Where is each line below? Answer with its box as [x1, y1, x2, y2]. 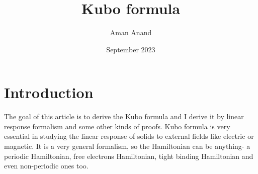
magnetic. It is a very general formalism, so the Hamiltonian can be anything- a [4, 141, 250, 151]
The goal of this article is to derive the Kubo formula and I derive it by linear [4, 111, 244, 122]
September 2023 [106, 44, 155, 54]
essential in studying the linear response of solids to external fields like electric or [4, 131, 254, 141]
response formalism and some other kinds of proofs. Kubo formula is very [4, 121, 230, 131]
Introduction [4, 82, 94, 103]
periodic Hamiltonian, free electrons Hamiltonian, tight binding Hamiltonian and [4, 150, 253, 161]
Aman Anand [110, 27, 152, 38]
